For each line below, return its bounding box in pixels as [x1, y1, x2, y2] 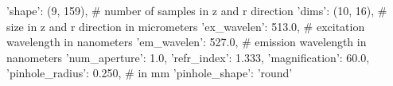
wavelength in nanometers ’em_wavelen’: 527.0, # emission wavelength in [6, 33, 367, 50]
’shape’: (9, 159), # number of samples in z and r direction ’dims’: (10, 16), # [6, 2, 387, 18]
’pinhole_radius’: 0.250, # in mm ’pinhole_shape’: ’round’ [6, 64, 293, 81]
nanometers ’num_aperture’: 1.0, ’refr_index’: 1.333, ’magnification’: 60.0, [6, 49, 370, 65]
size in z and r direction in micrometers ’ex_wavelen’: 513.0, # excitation [6, 18, 365, 34]
